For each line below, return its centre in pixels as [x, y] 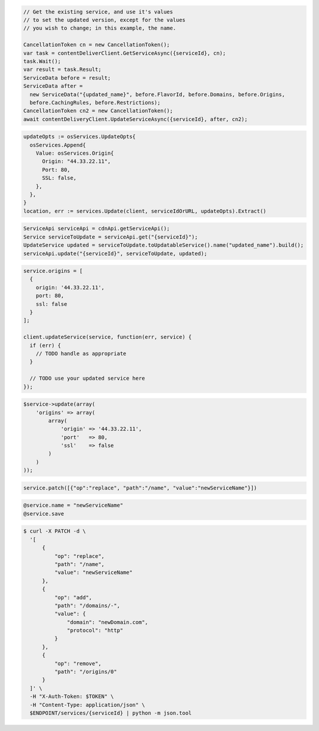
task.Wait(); [42, 61]
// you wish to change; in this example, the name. [100, 28]
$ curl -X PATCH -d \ [55, 531]
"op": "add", [73, 597]
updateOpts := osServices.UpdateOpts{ [79, 137]
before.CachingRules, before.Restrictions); [95, 102]
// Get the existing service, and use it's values [98, 12]
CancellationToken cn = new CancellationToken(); [97, 45]
